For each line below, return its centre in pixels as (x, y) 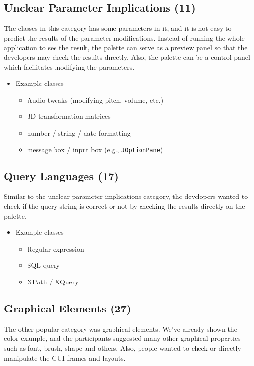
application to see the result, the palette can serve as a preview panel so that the (126, 47)
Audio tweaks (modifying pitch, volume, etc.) (95, 99)
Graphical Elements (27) (68, 308)
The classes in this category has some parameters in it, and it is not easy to (118, 28)
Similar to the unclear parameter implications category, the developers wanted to (126, 196)
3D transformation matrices (69, 116)
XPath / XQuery (53, 281)
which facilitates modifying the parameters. (69, 67)
